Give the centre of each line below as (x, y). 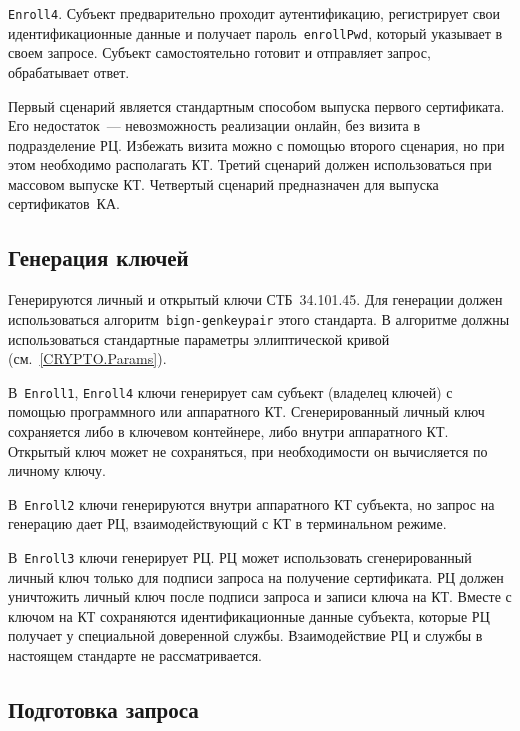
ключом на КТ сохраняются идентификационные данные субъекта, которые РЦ (249, 615)
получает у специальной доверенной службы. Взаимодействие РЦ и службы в (245, 635)
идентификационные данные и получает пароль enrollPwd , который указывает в (255, 32)
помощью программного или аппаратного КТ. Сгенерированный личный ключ (246, 411)
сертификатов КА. (64, 203)
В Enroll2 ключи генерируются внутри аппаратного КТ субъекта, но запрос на (251, 503)
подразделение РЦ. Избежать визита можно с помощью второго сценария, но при (256, 144)
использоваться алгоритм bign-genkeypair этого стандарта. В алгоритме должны (259, 318)
